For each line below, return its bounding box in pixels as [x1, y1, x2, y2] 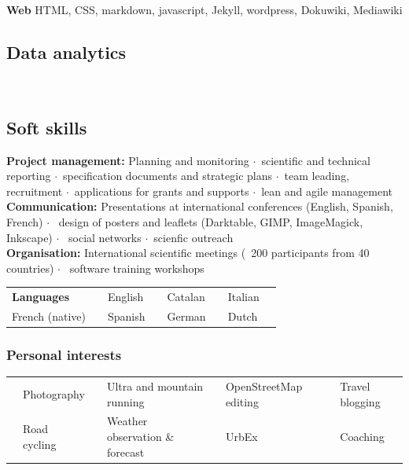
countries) [6, 259, 54, 276]
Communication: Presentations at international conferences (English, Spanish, [6, 198, 393, 215]
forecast [106, 443, 145, 460]
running [106, 393, 145, 409]
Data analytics [6, 39, 127, 64]
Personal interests [6, 344, 122, 364]
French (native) [12, 307, 86, 324]
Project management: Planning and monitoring [6, 152, 249, 168]
